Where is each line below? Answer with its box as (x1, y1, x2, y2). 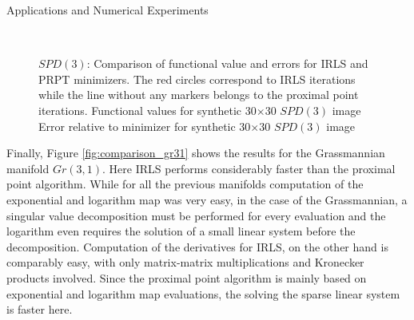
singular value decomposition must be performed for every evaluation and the (6, 207, 386, 223)
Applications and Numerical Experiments (6, 2, 209, 18)
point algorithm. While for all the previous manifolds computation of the (6, 176, 364, 192)
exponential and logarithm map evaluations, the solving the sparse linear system (6, 285, 400, 302)
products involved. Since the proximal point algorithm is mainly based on (6, 269, 367, 286)
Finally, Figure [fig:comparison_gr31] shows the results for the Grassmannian (6, 144, 385, 161)
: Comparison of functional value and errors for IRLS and (86, 55, 368, 72)
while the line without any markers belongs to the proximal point (38, 86, 359, 103)
